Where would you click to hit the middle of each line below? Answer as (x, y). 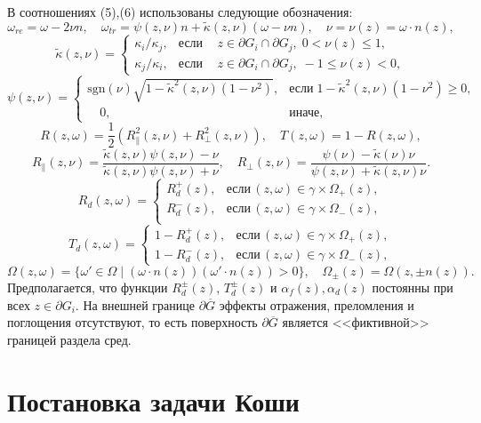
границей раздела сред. (69, 339)
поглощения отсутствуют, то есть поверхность (132, 322)
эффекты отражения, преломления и (317, 304)
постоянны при (413, 287)
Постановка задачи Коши (153, 400)
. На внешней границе (135, 304)
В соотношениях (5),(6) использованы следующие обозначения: (180, 12)
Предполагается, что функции (88, 287)
